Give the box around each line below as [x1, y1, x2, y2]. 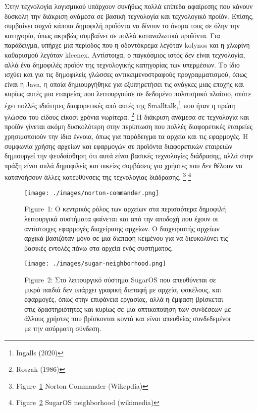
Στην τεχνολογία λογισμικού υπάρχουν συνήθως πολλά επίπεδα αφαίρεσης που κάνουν [4, 1, 253, 11]
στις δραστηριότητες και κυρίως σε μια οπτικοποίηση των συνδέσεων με [24, 303, 231, 314]
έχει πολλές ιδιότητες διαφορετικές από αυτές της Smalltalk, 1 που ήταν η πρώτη [4, 98, 236, 110]
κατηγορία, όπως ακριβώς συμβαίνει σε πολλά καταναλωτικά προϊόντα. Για [4, 30, 220, 40]
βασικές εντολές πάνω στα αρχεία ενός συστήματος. [24, 242, 173, 253]
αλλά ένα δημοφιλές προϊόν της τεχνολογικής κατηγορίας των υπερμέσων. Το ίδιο [4, 59, 240, 69]
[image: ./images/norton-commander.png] [24, 189, 159, 197]
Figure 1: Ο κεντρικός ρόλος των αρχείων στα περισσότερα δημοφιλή [24, 204, 226, 214]
